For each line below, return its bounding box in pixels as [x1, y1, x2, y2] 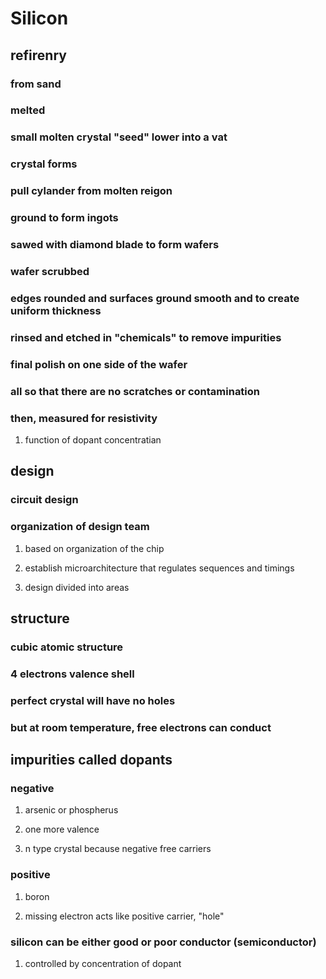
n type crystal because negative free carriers [24, 843, 212, 855]
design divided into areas [24, 581, 130, 593]
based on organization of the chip [24, 542, 165, 554]
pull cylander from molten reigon [10, 184, 173, 198]
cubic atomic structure [10, 640, 124, 654]
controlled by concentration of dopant [24, 957, 182, 969]
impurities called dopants [10, 752, 173, 769]
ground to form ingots [10, 211, 119, 225]
